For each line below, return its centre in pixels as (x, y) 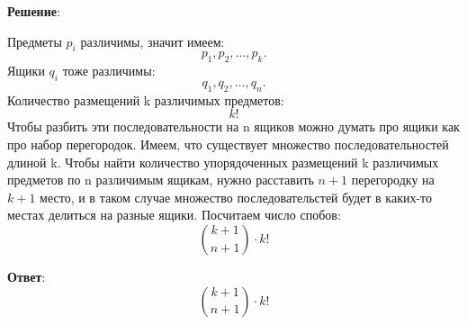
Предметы (35, 41)
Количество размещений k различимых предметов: (146, 99)
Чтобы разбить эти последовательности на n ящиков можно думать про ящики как (233, 126)
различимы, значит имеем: (153, 41)
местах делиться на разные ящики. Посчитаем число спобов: (174, 215)
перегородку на (393, 180)
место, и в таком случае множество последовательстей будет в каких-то (236, 197)
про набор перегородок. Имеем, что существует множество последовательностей (228, 144)
